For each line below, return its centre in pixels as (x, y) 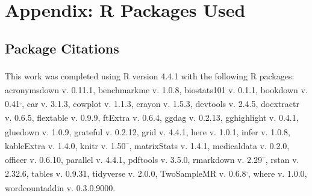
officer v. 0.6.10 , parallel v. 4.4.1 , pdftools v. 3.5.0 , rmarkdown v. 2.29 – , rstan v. (152, 158)
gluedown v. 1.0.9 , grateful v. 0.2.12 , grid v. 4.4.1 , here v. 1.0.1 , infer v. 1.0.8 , (148, 131)
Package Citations (62, 48)
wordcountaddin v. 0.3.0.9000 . (60, 187)
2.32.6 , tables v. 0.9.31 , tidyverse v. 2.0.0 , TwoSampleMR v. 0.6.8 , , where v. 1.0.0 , (156, 172)
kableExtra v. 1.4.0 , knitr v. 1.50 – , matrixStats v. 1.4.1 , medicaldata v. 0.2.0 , (147, 144)
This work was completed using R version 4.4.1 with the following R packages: (150, 75)
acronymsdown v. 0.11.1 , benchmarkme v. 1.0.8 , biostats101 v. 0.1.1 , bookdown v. (156, 89)
